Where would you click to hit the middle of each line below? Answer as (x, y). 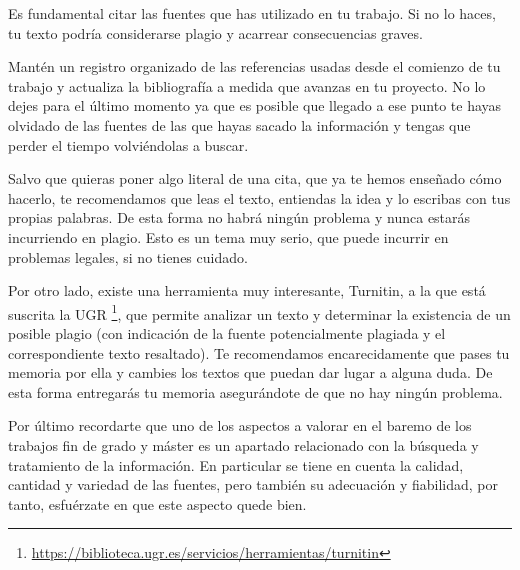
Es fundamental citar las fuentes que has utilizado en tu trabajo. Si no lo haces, (252, 13)
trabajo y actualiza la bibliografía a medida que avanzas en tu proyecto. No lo (247, 85)
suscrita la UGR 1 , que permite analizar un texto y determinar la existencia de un (259, 312)
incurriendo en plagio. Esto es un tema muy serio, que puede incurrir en (228, 236)
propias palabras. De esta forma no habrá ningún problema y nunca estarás (239, 217)
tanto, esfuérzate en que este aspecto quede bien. (157, 503)
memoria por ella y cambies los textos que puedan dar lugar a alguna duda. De (250, 372)
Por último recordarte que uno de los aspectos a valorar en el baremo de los (240, 425)
